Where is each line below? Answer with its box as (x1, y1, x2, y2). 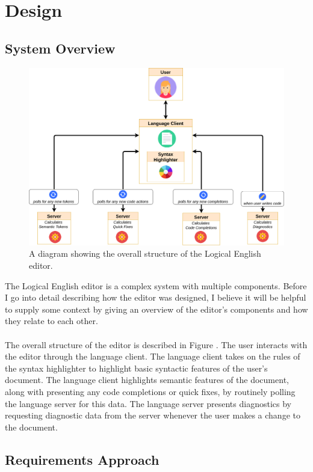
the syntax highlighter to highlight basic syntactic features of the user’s (5, 361, 268, 374)
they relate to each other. (5, 314, 98, 327)
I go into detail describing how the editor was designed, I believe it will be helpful (5, 291, 306, 304)
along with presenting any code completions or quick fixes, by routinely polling (5, 385, 296, 397)
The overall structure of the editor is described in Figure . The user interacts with (5, 338, 308, 351)
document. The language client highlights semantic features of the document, (5, 373, 289, 386)
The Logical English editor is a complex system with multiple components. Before (5, 279, 307, 292)
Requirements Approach (5, 450, 160, 468)
